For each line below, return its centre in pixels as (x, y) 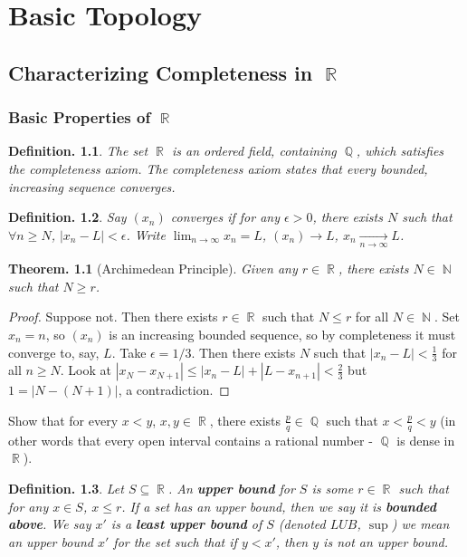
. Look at (86, 370)
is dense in (426, 440)
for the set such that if (175, 541)
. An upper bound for (231, 488)
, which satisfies (400, 151)
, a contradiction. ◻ (174, 390)
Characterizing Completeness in (161, 72)
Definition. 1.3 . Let (66, 488)
